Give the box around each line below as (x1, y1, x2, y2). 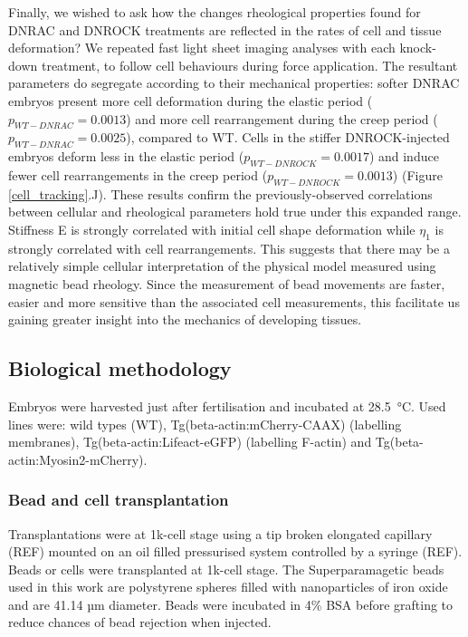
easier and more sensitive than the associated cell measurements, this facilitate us (8, 292, 460, 311)
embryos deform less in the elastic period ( (8, 147, 244, 166)
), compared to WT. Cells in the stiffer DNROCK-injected (126, 128, 450, 147)
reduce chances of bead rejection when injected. (8, 613, 272, 632)
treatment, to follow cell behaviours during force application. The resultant (41, 55, 458, 74)
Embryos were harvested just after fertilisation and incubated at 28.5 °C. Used (8, 396, 446, 415)
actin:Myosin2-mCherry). (8, 449, 148, 468)
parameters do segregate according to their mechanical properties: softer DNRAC (8, 73, 460, 92)
